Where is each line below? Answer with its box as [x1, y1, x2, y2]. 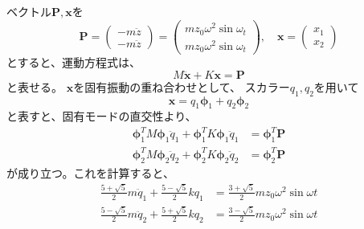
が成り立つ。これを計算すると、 [6, 164, 174, 181]
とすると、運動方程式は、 [6, 54, 141, 71]
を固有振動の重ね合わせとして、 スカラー [73, 78, 290, 95]
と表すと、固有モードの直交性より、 [6, 108, 197, 125]
